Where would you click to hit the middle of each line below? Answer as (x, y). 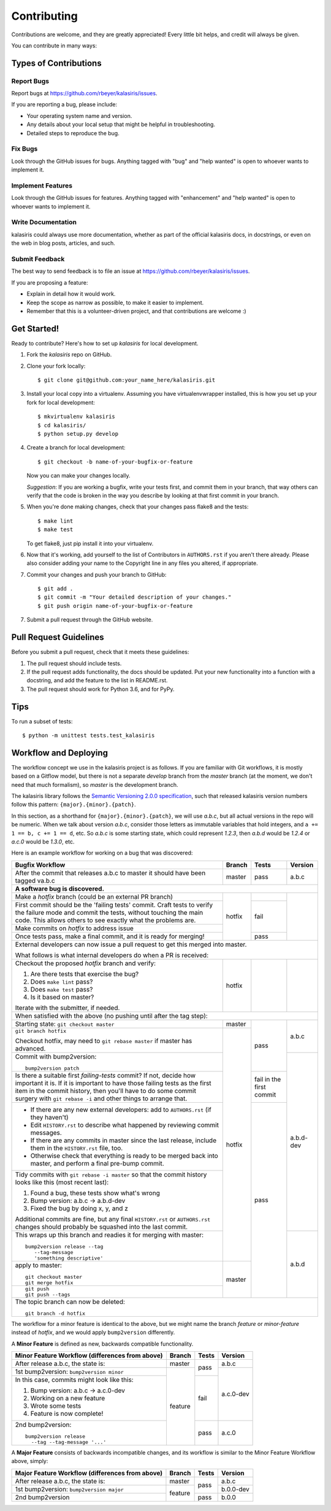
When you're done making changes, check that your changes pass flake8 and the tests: (138, 507)
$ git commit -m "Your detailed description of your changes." (135, 597)
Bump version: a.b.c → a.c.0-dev (78, 1391)
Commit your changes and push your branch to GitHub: (97, 574)
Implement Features (42, 186)
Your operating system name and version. (79, 116)
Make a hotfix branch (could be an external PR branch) (94, 896)
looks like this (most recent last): (62, 1182)
